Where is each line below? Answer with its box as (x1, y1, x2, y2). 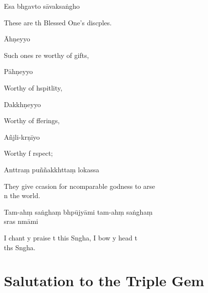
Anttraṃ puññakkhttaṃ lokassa (4, 164, 99, 174)
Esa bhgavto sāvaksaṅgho (4, 1, 80, 11)
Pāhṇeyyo (4, 66, 33, 76)
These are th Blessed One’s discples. (4, 17, 112, 27)
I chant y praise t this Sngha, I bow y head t (4, 232, 137, 242)
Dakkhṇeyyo (4, 99, 41, 109)
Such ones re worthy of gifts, (4, 50, 89, 60)
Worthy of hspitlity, (4, 82, 62, 92)
